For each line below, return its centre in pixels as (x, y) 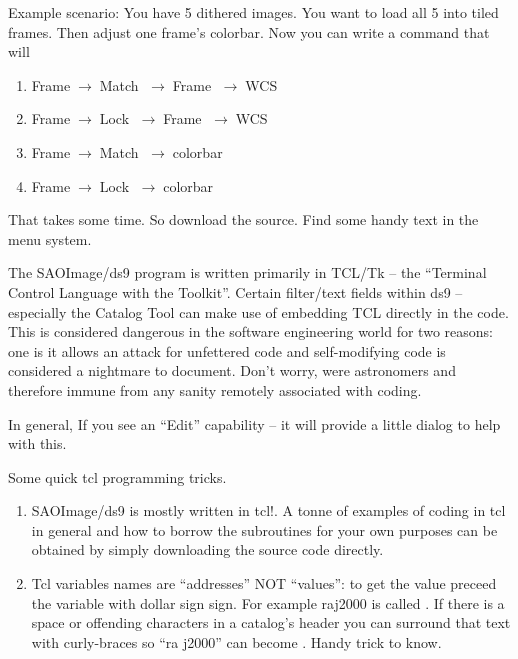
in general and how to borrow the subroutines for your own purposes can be (264, 529)
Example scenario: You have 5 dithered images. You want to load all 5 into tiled (253, 12)
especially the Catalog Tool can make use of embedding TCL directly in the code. (258, 311)
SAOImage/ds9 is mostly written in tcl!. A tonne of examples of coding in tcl (268, 510)
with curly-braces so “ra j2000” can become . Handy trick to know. (236, 641)
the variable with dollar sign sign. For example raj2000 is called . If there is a (268, 602)
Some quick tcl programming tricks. (117, 476)
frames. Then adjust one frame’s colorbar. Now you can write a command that (249, 31)
